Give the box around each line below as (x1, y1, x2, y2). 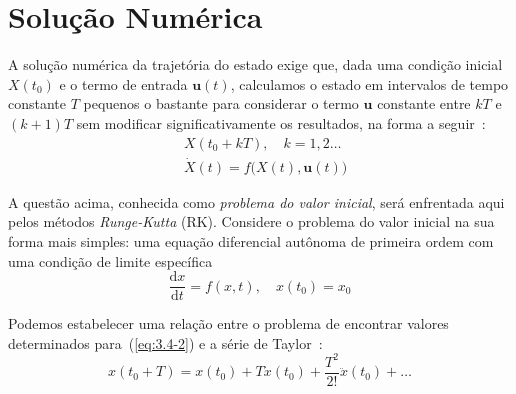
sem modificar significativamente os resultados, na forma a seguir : (76, 112, 486, 133)
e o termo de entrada (59, 73, 188, 94)
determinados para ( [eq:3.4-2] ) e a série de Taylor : (8, 332, 323, 353)
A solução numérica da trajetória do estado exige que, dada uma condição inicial (8, 54, 503, 75)
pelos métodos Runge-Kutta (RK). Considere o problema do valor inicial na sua (8, 211, 495, 232)
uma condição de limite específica (8, 250, 213, 271)
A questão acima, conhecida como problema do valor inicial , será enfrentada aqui (8, 191, 505, 212)
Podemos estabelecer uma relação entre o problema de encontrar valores (8, 313, 449, 334)
